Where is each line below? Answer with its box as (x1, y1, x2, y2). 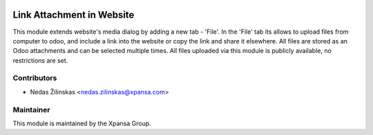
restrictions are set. (12, 56, 68, 65)
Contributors (12, 73, 57, 83)
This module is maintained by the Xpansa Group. (12, 119, 151, 127)
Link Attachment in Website (12, 9, 135, 21)
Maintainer (12, 105, 50, 114)
